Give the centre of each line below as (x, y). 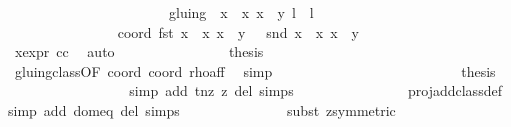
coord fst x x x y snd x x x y (238, 31)
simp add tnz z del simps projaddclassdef (315, 90)
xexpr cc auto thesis (139, 51)
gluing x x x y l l (241, 12)
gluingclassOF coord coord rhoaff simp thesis (255, 70)
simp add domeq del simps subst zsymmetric (202, 109)
